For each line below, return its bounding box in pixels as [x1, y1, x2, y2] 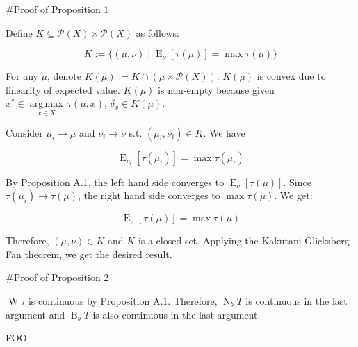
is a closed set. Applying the [138, 233, 259, 248]
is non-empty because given [158, 82, 275, 96]
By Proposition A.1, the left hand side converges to [6, 174, 225, 189]
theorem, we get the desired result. [24, 246, 172, 261]
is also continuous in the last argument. [92, 307, 261, 321]
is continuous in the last [245, 293, 348, 307]
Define [6, 25, 33, 40]
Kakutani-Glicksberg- [261, 233, 353, 248]
